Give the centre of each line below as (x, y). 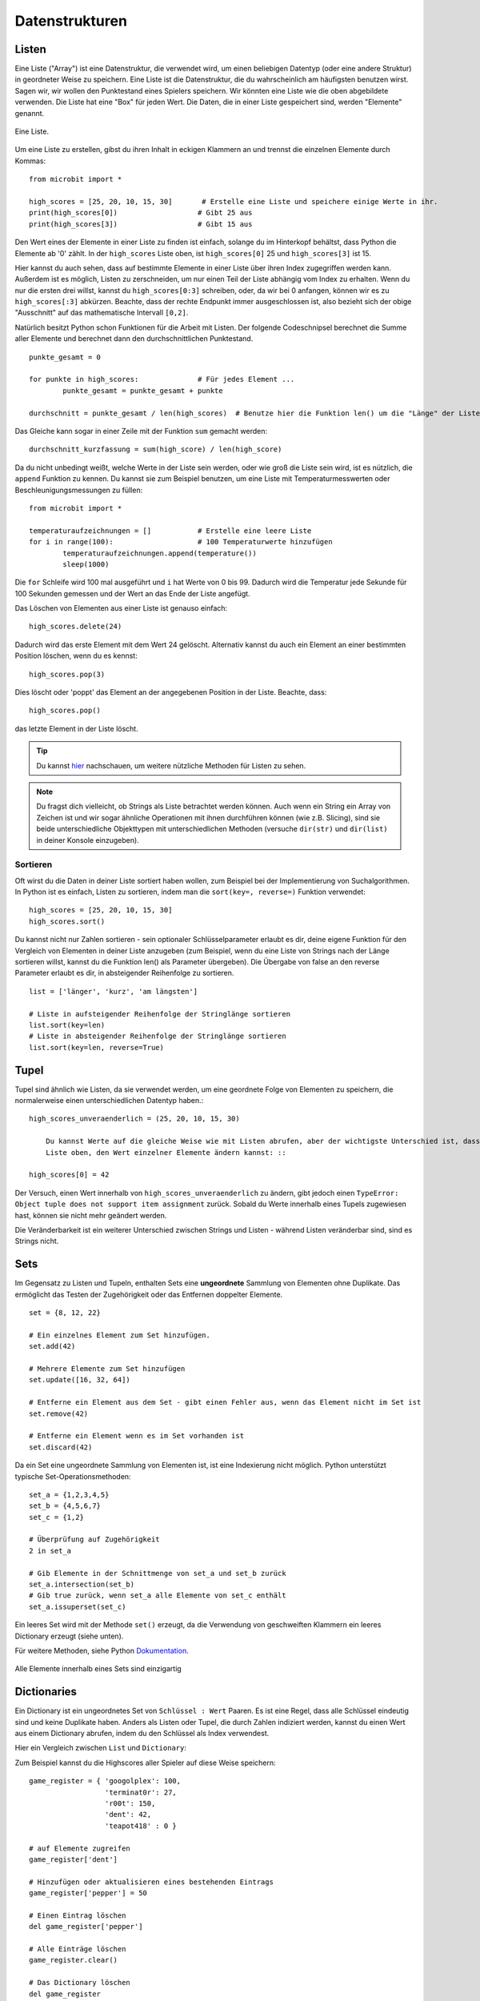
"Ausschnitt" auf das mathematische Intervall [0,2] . (102, 313)
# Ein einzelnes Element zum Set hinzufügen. (120, 1335)
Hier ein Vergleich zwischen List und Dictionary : (101, 1748)
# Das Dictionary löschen (80, 1983)
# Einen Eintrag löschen (78, 1915)
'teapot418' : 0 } (141, 1826)
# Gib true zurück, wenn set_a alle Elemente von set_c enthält (158, 1596)
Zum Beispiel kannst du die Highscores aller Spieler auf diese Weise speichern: (145, 1762)
